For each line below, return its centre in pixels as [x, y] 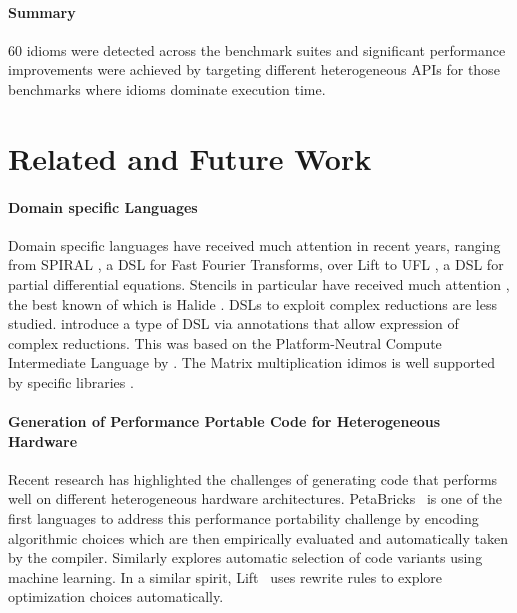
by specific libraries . [71, 381]
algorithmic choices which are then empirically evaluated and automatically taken [258, 537]
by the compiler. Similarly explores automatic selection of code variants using [245, 557]
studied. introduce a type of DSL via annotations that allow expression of [233, 323]
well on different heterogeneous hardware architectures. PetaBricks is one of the [255, 498]
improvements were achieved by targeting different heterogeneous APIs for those [254, 69]
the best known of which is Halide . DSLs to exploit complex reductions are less [252, 303]
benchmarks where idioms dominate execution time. [167, 88]
